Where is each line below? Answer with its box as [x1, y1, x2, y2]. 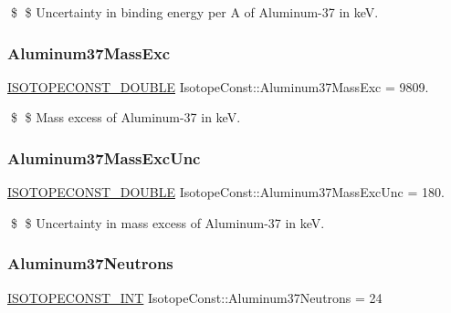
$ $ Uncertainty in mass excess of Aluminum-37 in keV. [10, 213, 325, 232]
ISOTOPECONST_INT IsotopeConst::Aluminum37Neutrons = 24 [7, 287, 383, 307]
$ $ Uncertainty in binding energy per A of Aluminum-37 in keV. [10, 3, 379, 21]
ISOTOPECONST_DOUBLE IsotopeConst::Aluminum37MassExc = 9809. [7, 77, 429, 96]
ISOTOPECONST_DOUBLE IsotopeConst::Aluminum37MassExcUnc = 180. [7, 183, 445, 202]
